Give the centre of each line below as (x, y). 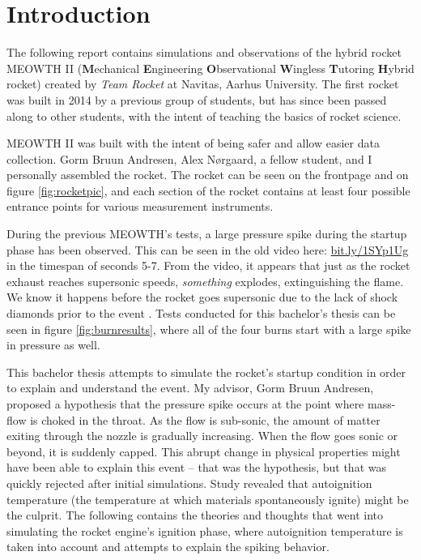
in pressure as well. (53, 345)
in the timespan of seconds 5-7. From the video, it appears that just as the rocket (208, 265)
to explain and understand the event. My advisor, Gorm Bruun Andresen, (190, 388)
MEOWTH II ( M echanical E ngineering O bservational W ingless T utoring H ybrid (210, 68)
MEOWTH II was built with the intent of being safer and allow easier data (193, 143)
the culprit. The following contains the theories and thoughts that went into (195, 515)
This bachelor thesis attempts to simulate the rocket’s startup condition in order (206, 372)
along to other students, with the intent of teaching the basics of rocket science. (204, 115)
